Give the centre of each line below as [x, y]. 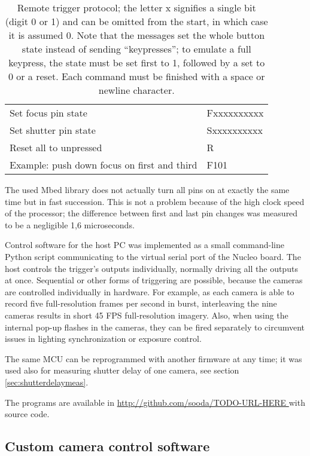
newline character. [136, 90]
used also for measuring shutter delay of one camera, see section [122, 370]
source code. [27, 414]
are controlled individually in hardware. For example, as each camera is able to [150, 291]
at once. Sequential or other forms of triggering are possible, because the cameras [154, 280]
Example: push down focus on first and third [104, 165]
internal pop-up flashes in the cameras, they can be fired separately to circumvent [155, 327]
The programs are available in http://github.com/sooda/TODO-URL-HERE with [155, 402]
